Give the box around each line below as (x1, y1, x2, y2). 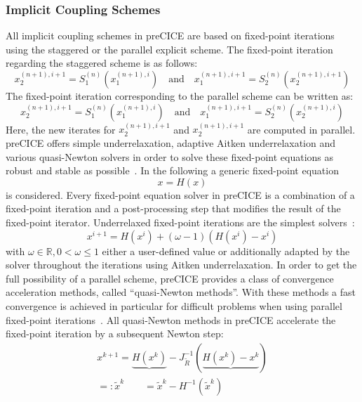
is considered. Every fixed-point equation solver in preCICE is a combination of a (6, 187, 355, 202)
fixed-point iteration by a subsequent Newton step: (6, 326, 224, 341)
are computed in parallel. (247, 122, 356, 136)
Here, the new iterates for (6, 122, 116, 136)
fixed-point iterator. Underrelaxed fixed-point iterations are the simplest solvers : (6, 215, 355, 230)
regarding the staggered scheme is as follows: (6, 56, 198, 70)
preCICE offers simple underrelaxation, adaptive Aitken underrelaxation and (6, 136, 336, 150)
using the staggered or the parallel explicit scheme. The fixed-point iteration (6, 41, 333, 56)
